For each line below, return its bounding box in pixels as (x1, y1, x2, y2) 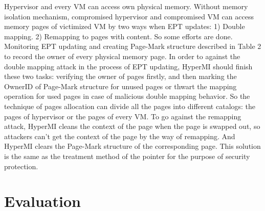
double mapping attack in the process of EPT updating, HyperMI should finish (4, 61, 253, 71)
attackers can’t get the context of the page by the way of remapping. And (4, 130, 235, 141)
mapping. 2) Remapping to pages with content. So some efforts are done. (4, 31, 233, 41)
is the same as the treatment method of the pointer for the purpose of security (4, 150, 250, 161)
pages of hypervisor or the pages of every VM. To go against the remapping (4, 111, 241, 121)
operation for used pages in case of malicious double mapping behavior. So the (4, 91, 250, 101)
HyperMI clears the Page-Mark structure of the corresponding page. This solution (4, 141, 261, 151)
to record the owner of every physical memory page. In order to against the (4, 50, 240, 61)
